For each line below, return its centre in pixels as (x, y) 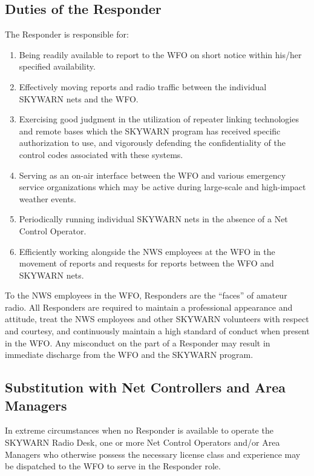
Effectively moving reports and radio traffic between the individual (143, 86)
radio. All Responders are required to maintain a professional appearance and (149, 307)
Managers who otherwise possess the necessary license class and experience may (153, 454)
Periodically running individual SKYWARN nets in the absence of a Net (153, 219)
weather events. (48, 198)
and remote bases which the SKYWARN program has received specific (150, 131)
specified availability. (57, 66)
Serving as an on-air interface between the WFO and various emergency (152, 175)
